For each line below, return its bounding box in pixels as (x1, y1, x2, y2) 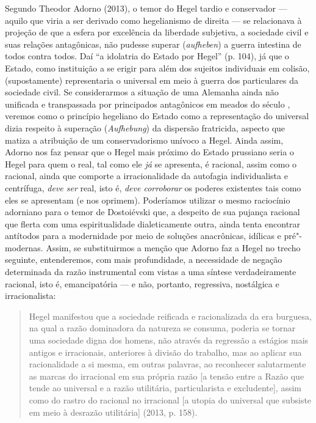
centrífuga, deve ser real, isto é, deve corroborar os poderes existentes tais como (5, 181, 301, 194)
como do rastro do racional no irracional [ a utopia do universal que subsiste (29, 394, 312, 406)
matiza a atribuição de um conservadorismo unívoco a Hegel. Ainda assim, (5, 133, 284, 146)
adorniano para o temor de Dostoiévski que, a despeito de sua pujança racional (5, 205, 300, 218)
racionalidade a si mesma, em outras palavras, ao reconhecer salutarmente (29, 358, 306, 370)
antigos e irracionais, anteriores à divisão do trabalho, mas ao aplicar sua (29, 345, 302, 358)
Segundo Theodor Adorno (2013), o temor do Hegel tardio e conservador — (5, 2, 287, 14)
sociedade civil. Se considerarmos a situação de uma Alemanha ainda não (5, 86, 279, 98)
